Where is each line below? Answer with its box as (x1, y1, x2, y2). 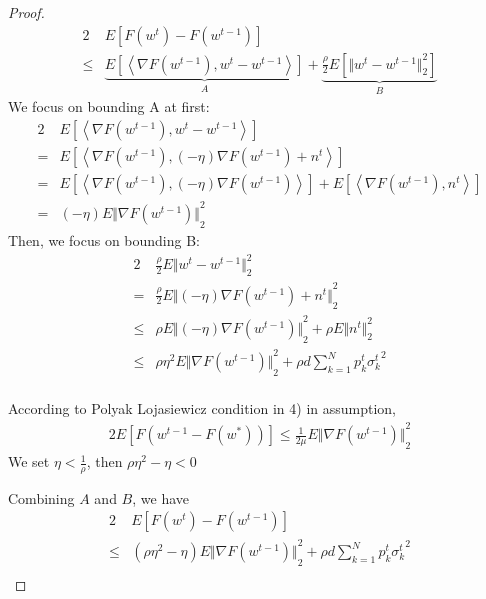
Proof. (8, 2, 45, 22)
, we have (132, 487, 189, 508)
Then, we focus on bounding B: (8, 230, 201, 251)
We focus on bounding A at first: (8, 96, 210, 117)
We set (8, 451, 50, 472)
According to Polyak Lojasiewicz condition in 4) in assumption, (8, 398, 397, 419)
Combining (8, 487, 75, 508)
